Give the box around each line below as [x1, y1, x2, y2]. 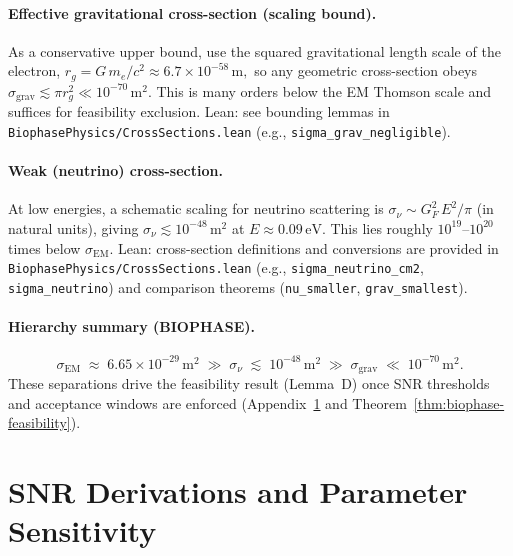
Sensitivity [8, 510, 157, 551]
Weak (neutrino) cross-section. [8, 160, 223, 181]
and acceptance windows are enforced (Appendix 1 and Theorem [8, 392, 407, 413]
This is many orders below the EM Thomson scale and [156, 80, 492, 101]
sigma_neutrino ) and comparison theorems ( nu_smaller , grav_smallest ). [8, 276, 468, 297]
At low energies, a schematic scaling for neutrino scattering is [8, 198, 384, 219]
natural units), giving [8, 217, 139, 238]
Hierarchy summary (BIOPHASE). [8, 316, 255, 337]
